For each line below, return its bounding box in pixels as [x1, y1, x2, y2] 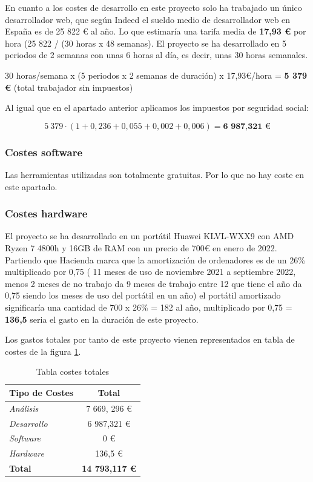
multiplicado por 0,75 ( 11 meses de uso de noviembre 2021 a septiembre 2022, [5, 265, 296, 278]
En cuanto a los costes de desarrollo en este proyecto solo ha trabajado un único [5, 1, 302, 13]
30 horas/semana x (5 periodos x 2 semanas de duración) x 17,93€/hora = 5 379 [5, 68, 308, 81]
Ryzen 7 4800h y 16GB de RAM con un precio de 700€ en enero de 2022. [5, 241, 277, 254]
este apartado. [5, 180, 58, 193]
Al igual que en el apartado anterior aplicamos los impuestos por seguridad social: [5, 101, 309, 114]
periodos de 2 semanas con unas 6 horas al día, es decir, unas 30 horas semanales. [5, 48, 308, 61]
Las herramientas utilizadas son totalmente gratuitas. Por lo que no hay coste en [5, 168, 305, 180]
